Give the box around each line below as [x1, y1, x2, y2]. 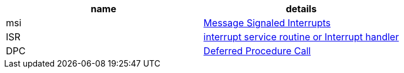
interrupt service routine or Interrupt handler [203, 31, 399, 43]
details [285, 3, 317, 15]
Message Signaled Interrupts [203, 17, 331, 29]
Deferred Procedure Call [203, 45, 311, 57]
